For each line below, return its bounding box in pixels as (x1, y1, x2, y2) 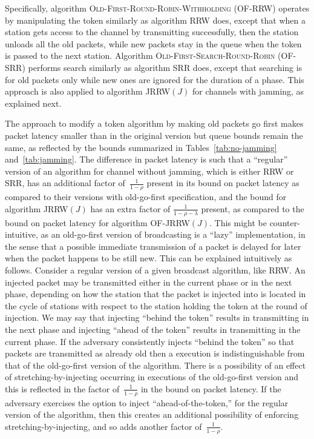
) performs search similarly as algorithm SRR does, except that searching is (22, 61, 303, 73)
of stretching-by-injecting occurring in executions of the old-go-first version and (5, 370, 299, 383)
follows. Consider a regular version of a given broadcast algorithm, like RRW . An (5, 263, 306, 276)
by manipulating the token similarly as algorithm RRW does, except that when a (5, 13, 306, 26)
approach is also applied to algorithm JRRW (5, 85, 171, 98)
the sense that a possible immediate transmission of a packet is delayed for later (5, 240, 301, 252)
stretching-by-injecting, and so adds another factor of (5, 420, 202, 432)
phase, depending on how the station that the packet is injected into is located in (5, 287, 306, 300)
